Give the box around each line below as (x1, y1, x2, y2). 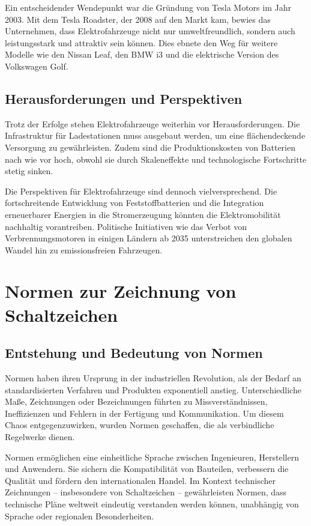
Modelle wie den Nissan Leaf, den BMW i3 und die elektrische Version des (5, 48, 279, 61)
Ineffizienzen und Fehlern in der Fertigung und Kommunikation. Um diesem (5, 407, 284, 419)
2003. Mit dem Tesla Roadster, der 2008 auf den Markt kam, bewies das (5, 13, 271, 25)
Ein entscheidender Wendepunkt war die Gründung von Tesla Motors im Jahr (5, 1, 291, 13)
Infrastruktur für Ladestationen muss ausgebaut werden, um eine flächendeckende (5, 129, 306, 142)
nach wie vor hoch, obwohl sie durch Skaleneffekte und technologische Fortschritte (5, 153, 307, 165)
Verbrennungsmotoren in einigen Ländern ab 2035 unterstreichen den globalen (5, 232, 292, 244)
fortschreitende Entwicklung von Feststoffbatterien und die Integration (5, 196, 264, 209)
